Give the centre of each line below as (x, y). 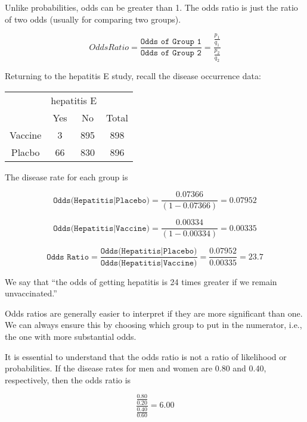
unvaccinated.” (31, 293)
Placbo (25, 152)
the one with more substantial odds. (71, 336)
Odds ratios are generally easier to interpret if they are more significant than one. (154, 313)
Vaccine (26, 135)
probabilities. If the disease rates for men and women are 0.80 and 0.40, (136, 368)
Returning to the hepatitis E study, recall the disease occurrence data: (133, 76)
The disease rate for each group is (66, 176)
